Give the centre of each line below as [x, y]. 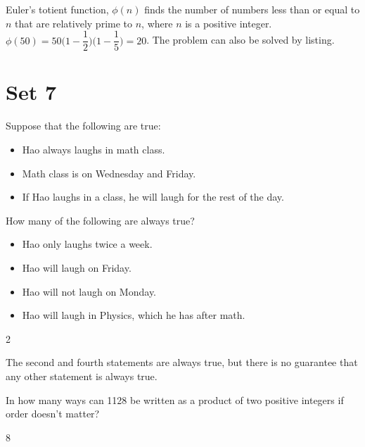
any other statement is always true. [82, 376]
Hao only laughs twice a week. [87, 244]
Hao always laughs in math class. [94, 149]
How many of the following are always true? [100, 220]
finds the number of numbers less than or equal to [252, 9]
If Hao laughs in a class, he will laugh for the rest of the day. [153, 197]
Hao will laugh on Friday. [77, 267]
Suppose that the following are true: [83, 126]
